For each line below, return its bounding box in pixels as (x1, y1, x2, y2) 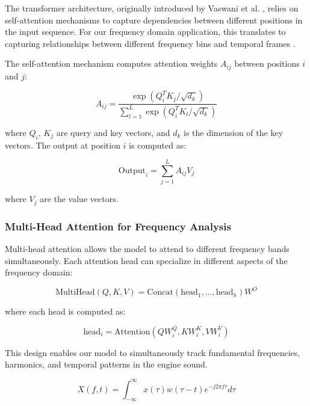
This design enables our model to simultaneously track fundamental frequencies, (5, 346, 300, 358)
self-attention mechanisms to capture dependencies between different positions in (5, 13, 303, 26)
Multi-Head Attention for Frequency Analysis (5, 218, 231, 233)
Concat (147, 288, 173, 297)
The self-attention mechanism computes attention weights (5, 57, 218, 70)
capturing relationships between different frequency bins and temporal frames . (5, 37, 296, 49)
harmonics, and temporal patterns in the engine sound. (5, 358, 208, 371)
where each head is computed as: (5, 305, 126, 318)
